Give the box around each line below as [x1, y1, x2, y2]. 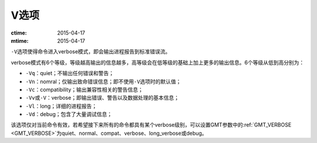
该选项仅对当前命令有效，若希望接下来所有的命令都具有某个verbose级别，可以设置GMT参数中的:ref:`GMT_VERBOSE [11, 121, 292, 128]
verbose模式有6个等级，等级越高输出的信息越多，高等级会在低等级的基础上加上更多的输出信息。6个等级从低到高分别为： [11, 59, 305, 66]
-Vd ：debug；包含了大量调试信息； [25, 111, 113, 118]
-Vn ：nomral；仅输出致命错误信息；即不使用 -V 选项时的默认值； [25, 78, 181, 85]
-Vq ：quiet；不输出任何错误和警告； [25, 70, 114, 77]
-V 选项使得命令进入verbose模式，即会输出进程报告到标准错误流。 [11, 48, 171, 55]
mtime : [11, 37, 29, 44]
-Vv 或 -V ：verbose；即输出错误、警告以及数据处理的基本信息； [25, 94, 179, 101]
